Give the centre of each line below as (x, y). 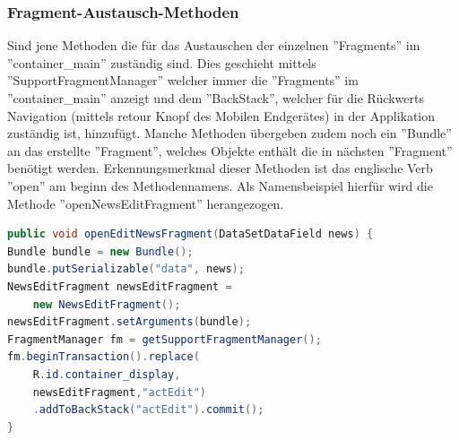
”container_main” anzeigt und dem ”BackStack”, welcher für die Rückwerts (216, 98)
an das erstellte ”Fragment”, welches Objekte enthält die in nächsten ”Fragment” (230, 150)
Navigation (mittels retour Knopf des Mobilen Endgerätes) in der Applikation (221, 115)
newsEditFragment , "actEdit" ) (119, 392)
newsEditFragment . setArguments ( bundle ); (130, 322)
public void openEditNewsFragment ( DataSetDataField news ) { (191, 234)
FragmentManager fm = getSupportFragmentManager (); (165, 339)
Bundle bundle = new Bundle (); (100, 251)
